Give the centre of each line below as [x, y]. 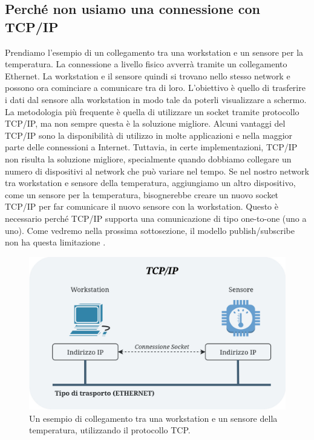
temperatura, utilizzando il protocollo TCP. [110, 430]
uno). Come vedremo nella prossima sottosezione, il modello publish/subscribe [150, 230]
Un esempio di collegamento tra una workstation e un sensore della [153, 418]
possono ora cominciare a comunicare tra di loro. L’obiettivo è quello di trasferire [155, 88]
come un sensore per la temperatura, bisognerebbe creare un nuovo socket [142, 194]
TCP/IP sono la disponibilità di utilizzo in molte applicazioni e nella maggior [149, 135]
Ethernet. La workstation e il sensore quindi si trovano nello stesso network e [148, 75]
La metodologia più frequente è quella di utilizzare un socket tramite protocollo [152, 111]
